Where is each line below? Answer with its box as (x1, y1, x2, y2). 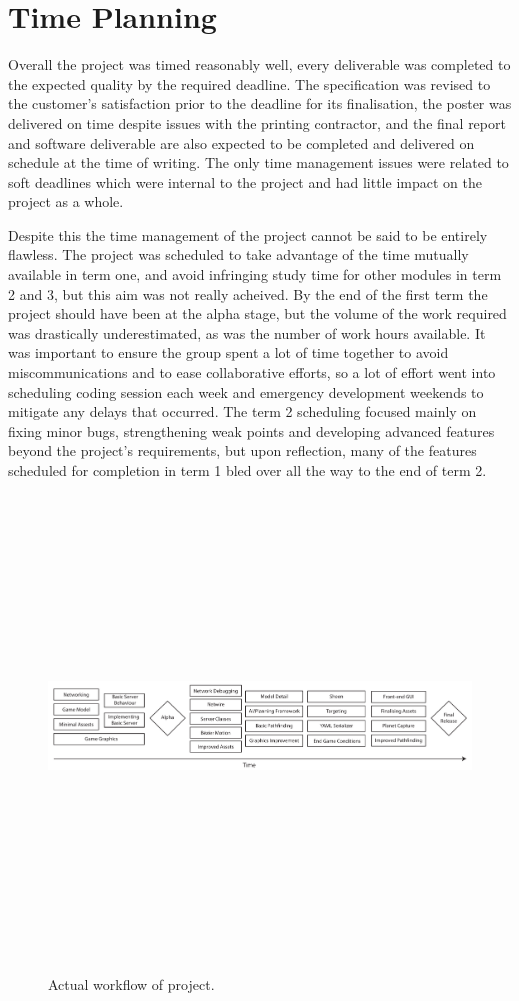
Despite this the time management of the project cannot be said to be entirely (8, 224, 488, 245)
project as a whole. (8, 191, 124, 212)
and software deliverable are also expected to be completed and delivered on (8, 132, 475, 153)
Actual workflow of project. (48, 974, 215, 995)
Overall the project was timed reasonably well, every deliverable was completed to (8, 54, 511, 75)
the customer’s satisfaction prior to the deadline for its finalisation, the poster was (8, 93, 512, 114)
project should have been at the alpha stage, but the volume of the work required (8, 303, 507, 324)
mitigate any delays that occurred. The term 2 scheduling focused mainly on (8, 401, 477, 422)
